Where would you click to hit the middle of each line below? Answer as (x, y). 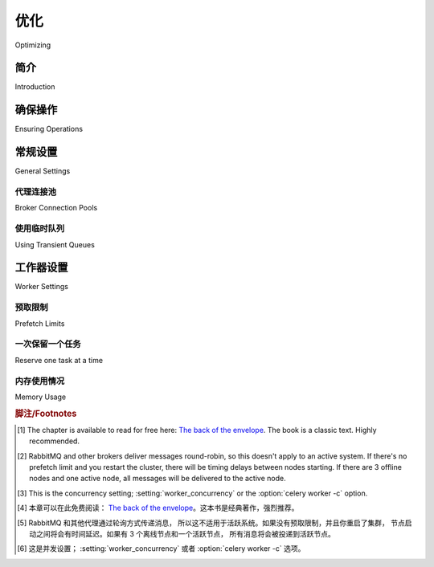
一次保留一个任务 (48, 344)
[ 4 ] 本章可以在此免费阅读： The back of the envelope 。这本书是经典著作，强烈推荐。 (158, 508)
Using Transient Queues (55, 244)
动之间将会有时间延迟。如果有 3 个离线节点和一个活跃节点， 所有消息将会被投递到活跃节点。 (182, 534)
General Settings (43, 171)
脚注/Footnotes (46, 414)
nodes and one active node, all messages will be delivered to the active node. (158, 479)
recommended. (55, 441)
